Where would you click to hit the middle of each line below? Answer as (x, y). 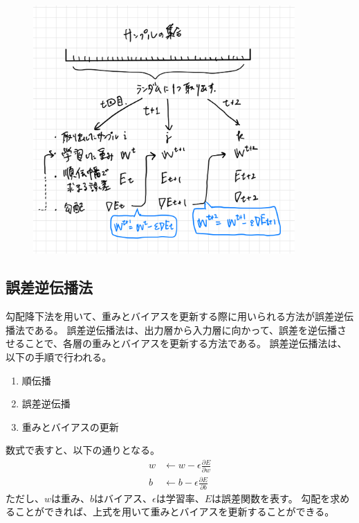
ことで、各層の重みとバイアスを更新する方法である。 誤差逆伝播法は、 (186, 343)
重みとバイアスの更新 (70, 426)
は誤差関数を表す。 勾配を (271, 498)
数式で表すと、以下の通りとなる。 (83, 450)
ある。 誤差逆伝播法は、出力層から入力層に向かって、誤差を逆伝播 (186, 329)
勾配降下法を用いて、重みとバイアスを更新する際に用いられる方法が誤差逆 (175, 316)
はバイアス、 (123, 498)
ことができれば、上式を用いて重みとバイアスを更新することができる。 (175, 512)
